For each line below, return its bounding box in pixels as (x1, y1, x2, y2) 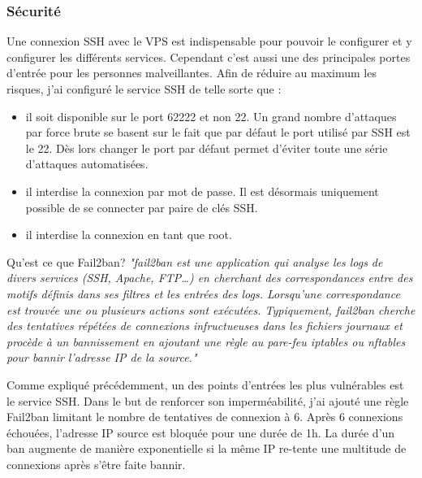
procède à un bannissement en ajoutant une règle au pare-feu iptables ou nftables (6, 332, 406, 350)
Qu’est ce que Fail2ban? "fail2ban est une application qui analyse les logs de (6, 253, 383, 270)
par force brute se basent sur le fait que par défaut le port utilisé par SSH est (25, 124, 411, 141)
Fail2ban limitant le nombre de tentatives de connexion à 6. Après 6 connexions (6, 408, 403, 425)
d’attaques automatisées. (25, 155, 149, 172)
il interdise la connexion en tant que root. (25, 226, 232, 243)
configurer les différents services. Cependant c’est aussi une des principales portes (6, 48, 411, 65)
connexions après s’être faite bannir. (6, 455, 186, 472)
